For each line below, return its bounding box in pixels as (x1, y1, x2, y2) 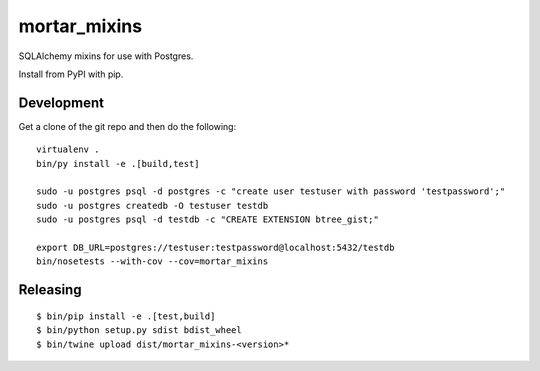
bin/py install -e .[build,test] (36, 158, 200, 169)
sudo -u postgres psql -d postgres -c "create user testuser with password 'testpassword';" (36, 186, 506, 197)
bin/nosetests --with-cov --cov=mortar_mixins (36, 256, 269, 267)
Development (18, 94, 105, 111)
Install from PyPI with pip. (18, 68, 124, 80)
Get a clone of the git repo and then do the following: (18, 120, 237, 132)
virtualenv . (36, 144, 100, 155)
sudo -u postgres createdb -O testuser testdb (36, 200, 269, 211)
